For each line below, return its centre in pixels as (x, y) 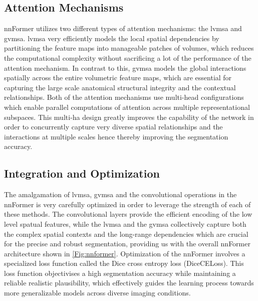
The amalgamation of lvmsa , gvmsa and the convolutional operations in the (120, 194)
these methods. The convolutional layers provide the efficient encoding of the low (128, 214)
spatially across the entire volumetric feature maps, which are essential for (118, 78)
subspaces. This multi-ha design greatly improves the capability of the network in (129, 117)
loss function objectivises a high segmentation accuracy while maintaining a (120, 273)
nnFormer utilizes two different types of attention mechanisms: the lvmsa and (123, 28)
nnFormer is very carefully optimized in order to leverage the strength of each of (127, 204)
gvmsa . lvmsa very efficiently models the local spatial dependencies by (112, 38)
